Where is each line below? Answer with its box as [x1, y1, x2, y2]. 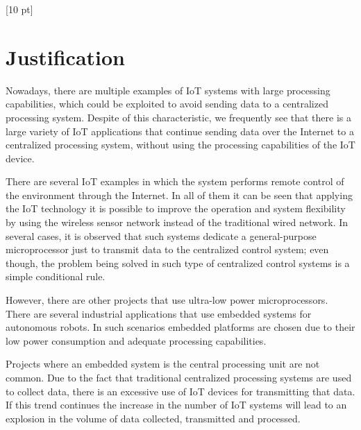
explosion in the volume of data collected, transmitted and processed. [6, 411, 301, 425]
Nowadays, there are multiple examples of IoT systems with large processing [6, 83, 330, 97]
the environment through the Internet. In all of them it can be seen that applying [6, 187, 353, 202]
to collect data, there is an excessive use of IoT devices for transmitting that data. [6, 384, 355, 398]
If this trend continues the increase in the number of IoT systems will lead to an [6, 397, 347, 412]
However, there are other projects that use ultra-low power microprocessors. [6, 293, 328, 307]
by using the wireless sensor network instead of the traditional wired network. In [6, 215, 349, 230]
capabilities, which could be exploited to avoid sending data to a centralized [6, 96, 328, 111]
